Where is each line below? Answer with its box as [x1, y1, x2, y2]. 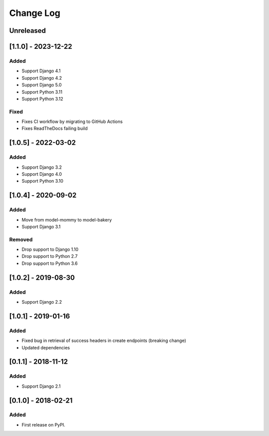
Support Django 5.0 [21, 82, 62, 88]
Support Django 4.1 [21, 68, 61, 74]
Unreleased [9, 26, 46, 35]
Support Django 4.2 [21, 75, 62, 81]
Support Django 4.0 [21, 171, 62, 177]
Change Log [9, 7, 61, 18]
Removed [9, 236, 33, 243]
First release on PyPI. [21, 422, 66, 428]
